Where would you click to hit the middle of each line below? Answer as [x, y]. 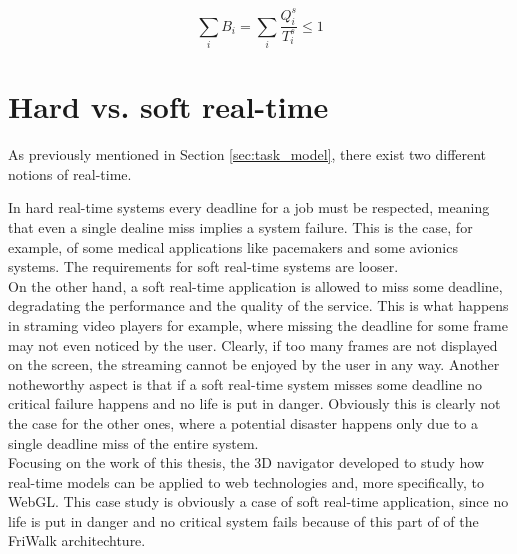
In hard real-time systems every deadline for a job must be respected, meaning [249, 207]
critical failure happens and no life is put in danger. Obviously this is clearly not [254, 403]
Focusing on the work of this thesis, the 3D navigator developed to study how [246, 462]
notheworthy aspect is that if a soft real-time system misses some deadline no [245, 383]
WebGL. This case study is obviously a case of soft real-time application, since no [258, 501]
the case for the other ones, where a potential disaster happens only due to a [243, 422]
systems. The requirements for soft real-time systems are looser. [203, 266]
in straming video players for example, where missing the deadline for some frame [258, 324]
